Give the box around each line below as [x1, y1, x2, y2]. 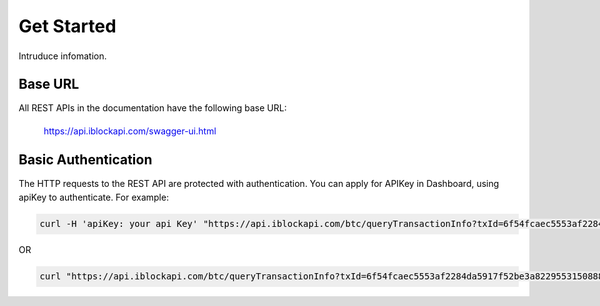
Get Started [18, 15, 117, 37]
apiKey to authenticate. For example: [18, 191, 170, 204]
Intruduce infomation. [18, 50, 107, 62]
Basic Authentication [18, 151, 153, 168]
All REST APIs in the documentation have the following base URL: [18, 102, 287, 114]
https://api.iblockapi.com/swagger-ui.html [43, 125, 217, 137]
